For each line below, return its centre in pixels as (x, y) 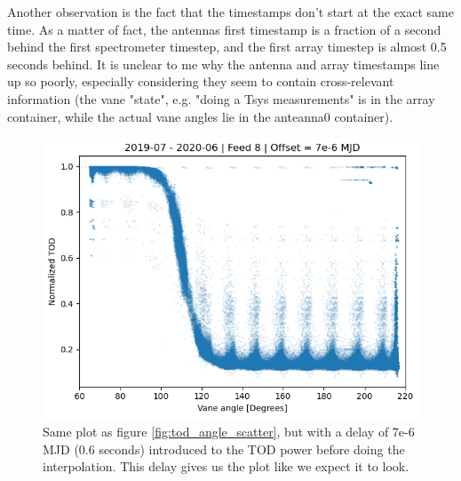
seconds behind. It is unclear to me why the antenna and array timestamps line (223, 64)
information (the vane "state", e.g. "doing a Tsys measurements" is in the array (221, 98)
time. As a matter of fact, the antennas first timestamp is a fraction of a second (224, 29)
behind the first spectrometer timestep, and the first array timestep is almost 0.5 (227, 47)
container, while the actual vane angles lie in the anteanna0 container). (200, 116)
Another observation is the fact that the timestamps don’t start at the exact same (230, 12)
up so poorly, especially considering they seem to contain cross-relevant (201, 81)
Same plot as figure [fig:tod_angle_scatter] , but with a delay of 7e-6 (229, 432)
